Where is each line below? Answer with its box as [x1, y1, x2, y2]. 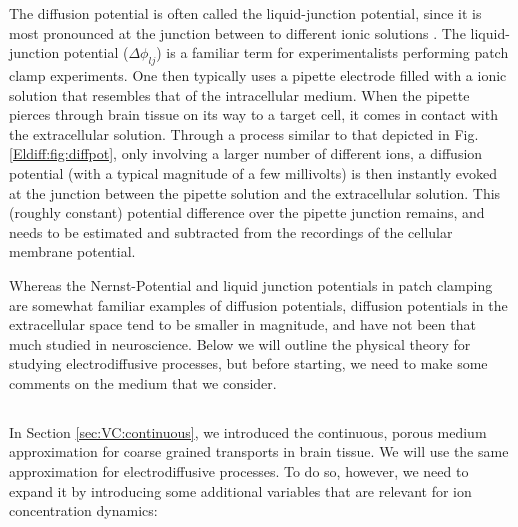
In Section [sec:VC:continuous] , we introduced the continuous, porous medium [9, 421, 487, 442]
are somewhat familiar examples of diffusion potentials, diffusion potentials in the [9, 294, 508, 315]
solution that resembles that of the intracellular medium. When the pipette [9, 84, 470, 105]
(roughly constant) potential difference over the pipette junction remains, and [9, 202, 485, 223]
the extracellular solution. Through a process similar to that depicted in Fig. [9, 123, 479, 144]
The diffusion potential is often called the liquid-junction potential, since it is [9, 3, 482, 23]
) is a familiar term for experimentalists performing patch [156, 42, 509, 63]
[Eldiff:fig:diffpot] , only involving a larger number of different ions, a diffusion [9, 143, 483, 164]
